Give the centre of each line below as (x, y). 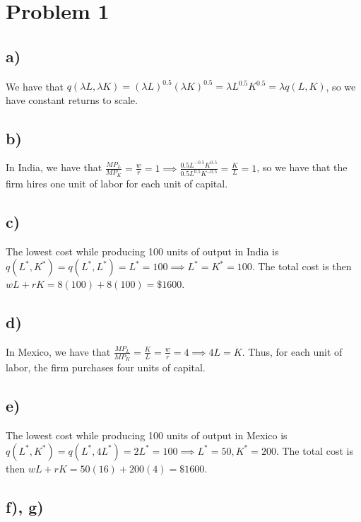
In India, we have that (54, 167)
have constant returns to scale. (72, 99)
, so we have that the (302, 167)
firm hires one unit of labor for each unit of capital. (117, 183)
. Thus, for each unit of (292, 351)
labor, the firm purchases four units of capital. (106, 367)
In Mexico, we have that (58, 351)
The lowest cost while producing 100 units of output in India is (142, 251)
